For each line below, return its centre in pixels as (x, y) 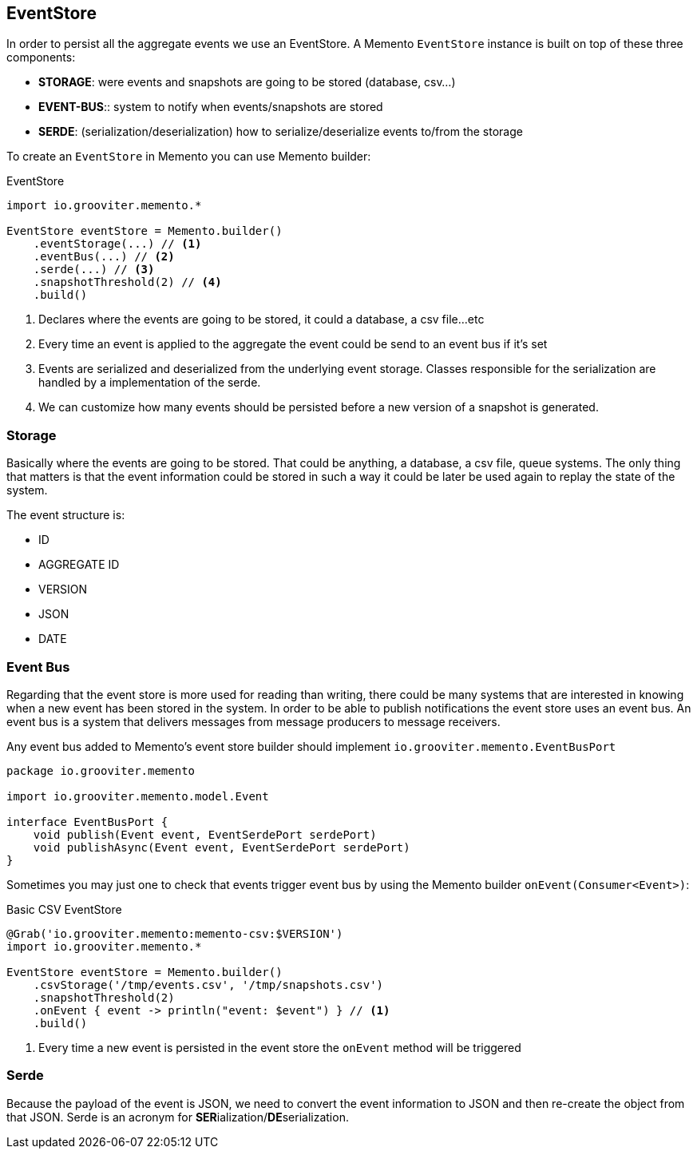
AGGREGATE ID (79, 565)
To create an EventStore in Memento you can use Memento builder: (189, 157)
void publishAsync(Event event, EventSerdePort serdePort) (222, 847)
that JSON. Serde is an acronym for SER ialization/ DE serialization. (178, 1117)
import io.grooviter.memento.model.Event (138, 796)
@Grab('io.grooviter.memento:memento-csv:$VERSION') (175, 933)
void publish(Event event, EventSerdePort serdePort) (205, 834)
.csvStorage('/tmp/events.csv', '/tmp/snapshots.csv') (208, 984)
